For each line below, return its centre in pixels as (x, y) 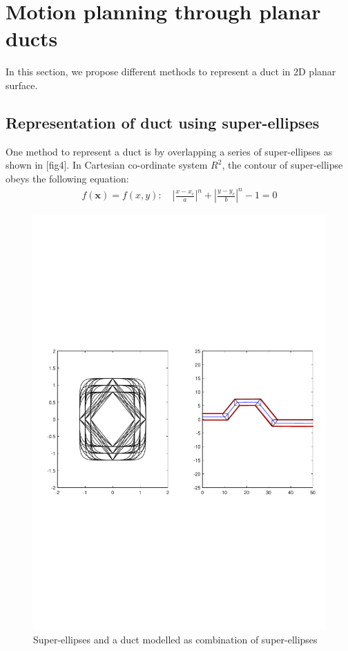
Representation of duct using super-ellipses (163, 122)
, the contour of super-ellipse (282, 165)
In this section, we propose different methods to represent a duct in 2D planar (171, 72)
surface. (22, 85)
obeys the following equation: (67, 178)
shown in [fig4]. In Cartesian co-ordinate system (107, 165)
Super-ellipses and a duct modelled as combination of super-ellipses (175, 639)
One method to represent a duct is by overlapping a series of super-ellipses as (169, 151)
